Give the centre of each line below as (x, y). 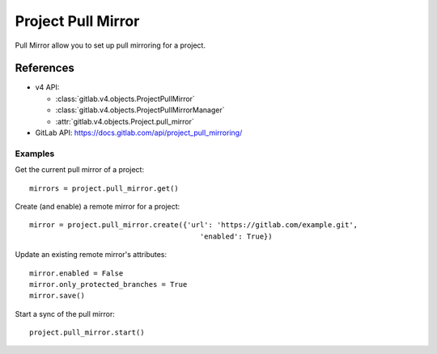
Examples (35, 154)
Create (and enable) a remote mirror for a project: (98, 206)
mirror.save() (57, 296)
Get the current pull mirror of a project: (80, 170)
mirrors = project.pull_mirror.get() (104, 188)
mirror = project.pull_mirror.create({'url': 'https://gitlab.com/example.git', (194, 225)
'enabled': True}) (236, 236)
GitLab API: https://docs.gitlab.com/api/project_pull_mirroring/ (139, 133)
